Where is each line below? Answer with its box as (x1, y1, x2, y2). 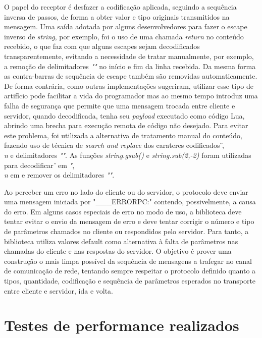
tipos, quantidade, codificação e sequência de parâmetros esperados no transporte (4, 275, 256, 286)
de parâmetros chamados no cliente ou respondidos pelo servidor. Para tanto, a (4, 226, 249, 237)
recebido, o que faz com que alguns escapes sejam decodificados (4, 41, 200, 51)
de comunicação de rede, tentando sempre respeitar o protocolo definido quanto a (4, 265, 256, 276)
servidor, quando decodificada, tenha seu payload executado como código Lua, (4, 110, 245, 121)
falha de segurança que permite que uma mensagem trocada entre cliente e (4, 100, 235, 110)
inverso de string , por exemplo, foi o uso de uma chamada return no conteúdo (4, 31, 244, 41)
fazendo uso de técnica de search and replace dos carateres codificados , (4, 140, 224, 150)
